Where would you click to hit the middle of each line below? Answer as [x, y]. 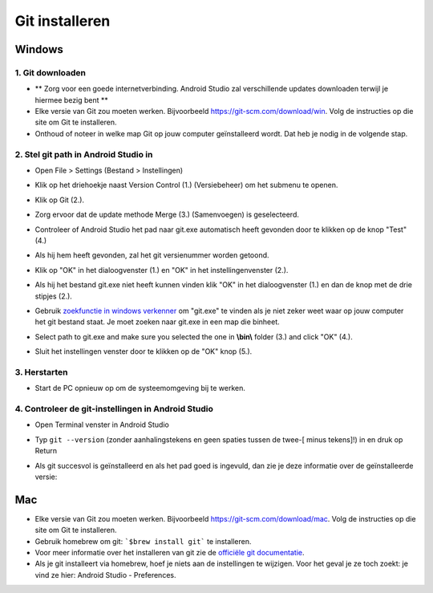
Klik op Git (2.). [59, 200]
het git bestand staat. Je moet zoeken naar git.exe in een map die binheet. [157, 322]
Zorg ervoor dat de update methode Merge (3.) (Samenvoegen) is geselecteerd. [167, 215]
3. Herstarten [41, 372]
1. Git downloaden [51, 72]
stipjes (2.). [53, 296]
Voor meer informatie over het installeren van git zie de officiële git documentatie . [170, 553]
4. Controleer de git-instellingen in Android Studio [114, 409]
